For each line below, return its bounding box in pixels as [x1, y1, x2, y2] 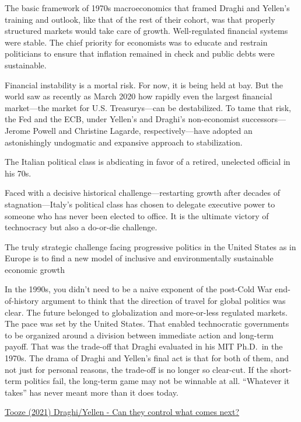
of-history [5, 295, 39, 307]
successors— [242, 113, 286, 125]
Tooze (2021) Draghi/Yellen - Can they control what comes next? [5, 406, 240, 418]
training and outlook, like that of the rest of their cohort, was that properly [5, 13, 275, 25]
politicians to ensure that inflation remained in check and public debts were [5, 47, 275, 60]
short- [270, 363, 292, 375]
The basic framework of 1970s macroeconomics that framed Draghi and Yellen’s [5, 2, 290, 13]
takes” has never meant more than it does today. [5, 386, 178, 398]
